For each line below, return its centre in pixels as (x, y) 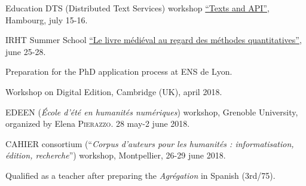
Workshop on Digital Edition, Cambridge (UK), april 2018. (114, 91)
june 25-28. (26, 51)
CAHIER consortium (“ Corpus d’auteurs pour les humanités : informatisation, (150, 143)
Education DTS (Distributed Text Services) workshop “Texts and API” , (137, 8)
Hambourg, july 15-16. (47, 19)
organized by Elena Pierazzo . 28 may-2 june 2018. (98, 124)
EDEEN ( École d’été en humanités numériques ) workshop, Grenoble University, (152, 112)
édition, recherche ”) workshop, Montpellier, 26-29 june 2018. (116, 155)
